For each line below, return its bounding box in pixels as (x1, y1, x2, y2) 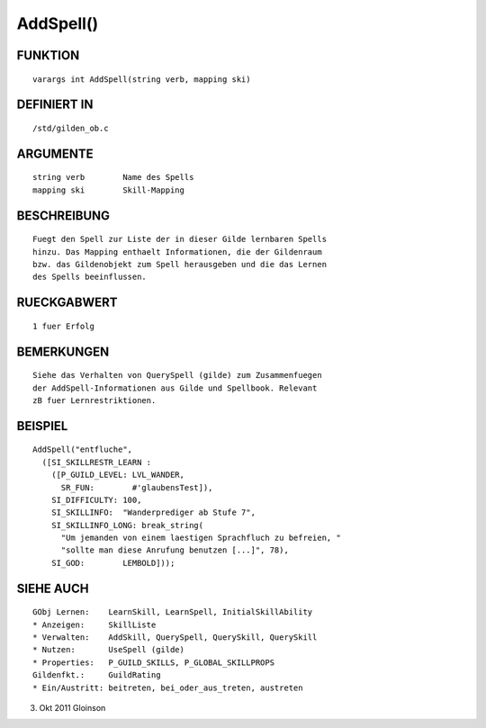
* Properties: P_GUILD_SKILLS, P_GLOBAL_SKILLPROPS (32, 657, 274, 668)
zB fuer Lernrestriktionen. (32, 395, 157, 405)
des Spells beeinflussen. (32, 272, 148, 283)
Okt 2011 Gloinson (39, 703, 106, 713)
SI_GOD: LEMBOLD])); (50, 558, 175, 568)
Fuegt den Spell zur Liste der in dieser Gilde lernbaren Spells (32, 234, 328, 245)
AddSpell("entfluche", (32, 445, 133, 454)
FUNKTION (16, 48, 80, 63)
